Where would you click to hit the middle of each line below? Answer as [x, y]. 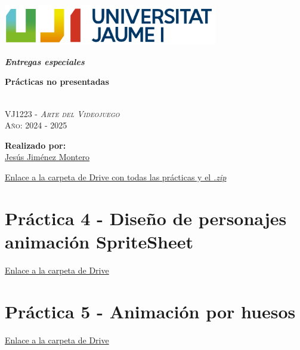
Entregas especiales [45, 61]
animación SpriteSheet [99, 241]
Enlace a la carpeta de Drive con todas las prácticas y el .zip [116, 176]
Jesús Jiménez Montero [47, 157]
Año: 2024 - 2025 [36, 125]
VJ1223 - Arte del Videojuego [62, 113]
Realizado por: [35, 145]
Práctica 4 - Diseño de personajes [146, 218]
